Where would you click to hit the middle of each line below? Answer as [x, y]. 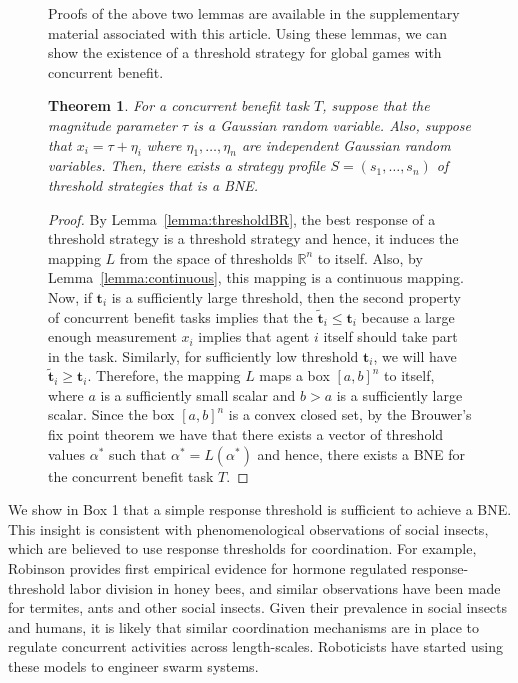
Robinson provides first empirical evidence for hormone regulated [207, 568]
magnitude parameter [112, 124]
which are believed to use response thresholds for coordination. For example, [242, 548]
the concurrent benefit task [131, 475]
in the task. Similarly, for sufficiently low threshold [203, 355]
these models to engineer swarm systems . [133, 666]
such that [138, 453]
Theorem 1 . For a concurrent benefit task [179, 105]
